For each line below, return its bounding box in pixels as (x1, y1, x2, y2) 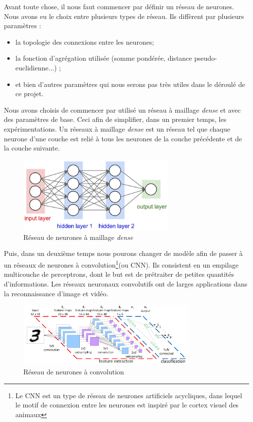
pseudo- (194, 53, 217, 63)
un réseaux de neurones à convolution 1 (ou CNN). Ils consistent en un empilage (4, 258, 239, 270)
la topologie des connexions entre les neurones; (15, 36, 154, 47)
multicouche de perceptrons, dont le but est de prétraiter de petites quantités (4, 269, 234, 279)
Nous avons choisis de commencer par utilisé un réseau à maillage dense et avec (4, 104, 241, 115)
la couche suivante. (4, 143, 60, 153)
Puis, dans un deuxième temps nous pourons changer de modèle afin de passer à (4, 248, 243, 258)
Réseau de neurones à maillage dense (23, 232, 133, 242)
